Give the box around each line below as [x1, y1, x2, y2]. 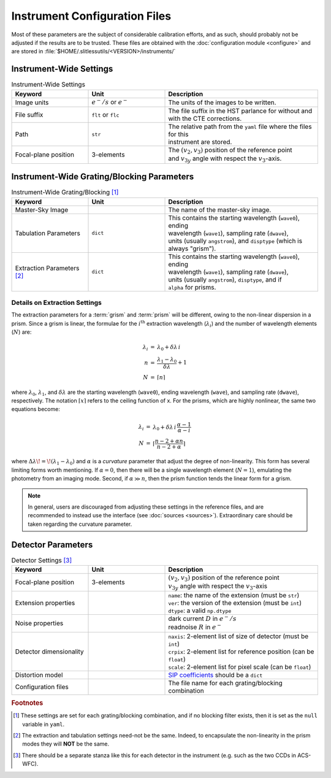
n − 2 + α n [154, 437, 183, 444]
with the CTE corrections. [168, 114, 242, 123]
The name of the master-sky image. [168, 206, 272, 214]
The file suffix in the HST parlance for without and [168, 107, 313, 115]
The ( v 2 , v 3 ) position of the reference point [168, 146, 292, 156]
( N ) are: [11, 328, 32, 336]
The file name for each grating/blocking [168, 679, 283, 687]
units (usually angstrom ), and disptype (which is [168, 236, 303, 245]
